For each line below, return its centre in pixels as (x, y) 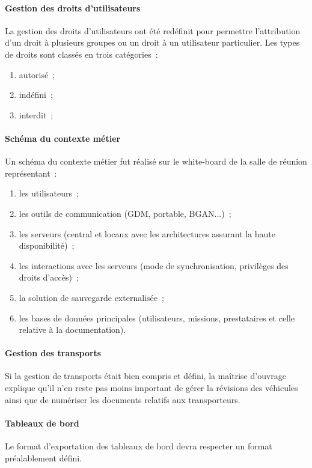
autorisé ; (37, 74)
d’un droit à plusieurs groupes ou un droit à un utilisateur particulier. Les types (152, 42)
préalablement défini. (44, 457)
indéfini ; (36, 95)
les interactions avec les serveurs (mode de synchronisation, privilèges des (154, 265)
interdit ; (36, 114)
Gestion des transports (53, 353)
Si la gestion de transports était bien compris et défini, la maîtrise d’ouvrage (146, 376)
